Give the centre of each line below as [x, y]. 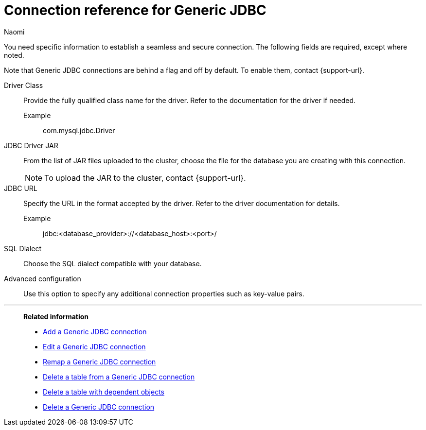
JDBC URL [21, 188]
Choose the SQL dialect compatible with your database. [113, 263]
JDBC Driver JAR [31, 145]
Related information [56, 316]
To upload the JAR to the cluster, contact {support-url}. [145, 178]
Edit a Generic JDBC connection [94, 346]
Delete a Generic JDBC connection [99, 407]
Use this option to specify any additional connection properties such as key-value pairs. [164, 293]
